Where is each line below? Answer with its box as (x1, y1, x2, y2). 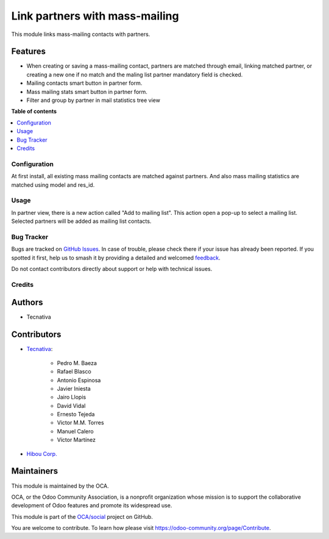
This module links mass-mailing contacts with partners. (11, 31, 150, 38)
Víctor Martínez (57, 436, 96, 444)
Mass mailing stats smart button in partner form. (26, 88, 147, 95)
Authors (11, 297, 43, 308)
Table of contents (11, 107, 57, 115)
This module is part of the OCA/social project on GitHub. (11, 513, 154, 520)
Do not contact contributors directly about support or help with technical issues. (11, 265, 213, 272)
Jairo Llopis (57, 394, 87, 401)
